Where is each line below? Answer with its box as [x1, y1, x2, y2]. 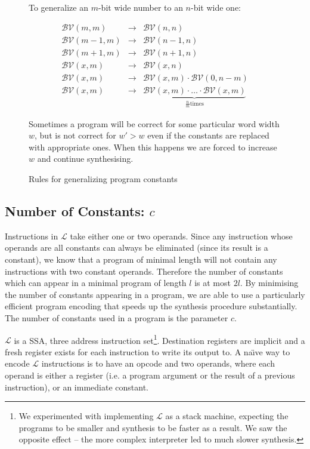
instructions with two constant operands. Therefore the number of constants [5, 265, 283, 277]
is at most [194, 276, 231, 289]
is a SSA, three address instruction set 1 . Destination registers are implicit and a [14, 332, 305, 346]
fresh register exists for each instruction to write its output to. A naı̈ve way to [5, 345, 290, 358]
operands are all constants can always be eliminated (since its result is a [5, 241, 268, 254]
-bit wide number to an [98, 1, 183, 13]
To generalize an [29, 1, 88, 13]
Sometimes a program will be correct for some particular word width [29, 117, 280, 130]
